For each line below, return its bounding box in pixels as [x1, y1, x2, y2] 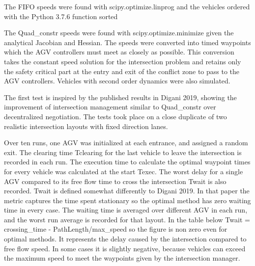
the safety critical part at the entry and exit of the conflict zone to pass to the [4, 66, 240, 76]
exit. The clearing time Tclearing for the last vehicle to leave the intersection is [4, 147, 242, 157]
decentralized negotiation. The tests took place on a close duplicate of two [4, 111, 227, 121]
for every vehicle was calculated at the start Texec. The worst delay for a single [4, 166, 243, 176]
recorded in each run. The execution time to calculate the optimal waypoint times [4, 157, 251, 167]
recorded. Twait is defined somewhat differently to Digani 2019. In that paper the [4, 186, 250, 196]
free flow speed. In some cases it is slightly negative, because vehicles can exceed [4, 243, 246, 253]
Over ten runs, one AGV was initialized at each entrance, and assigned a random [4, 137, 248, 148]
